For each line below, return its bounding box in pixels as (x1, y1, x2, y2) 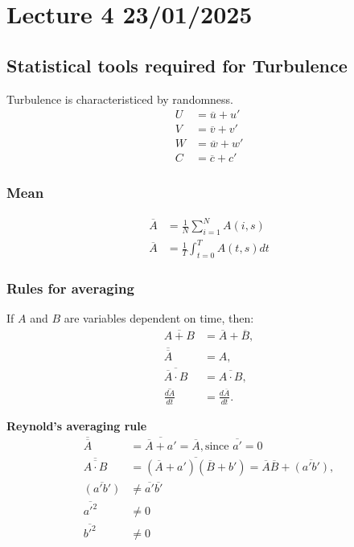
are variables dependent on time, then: (64, 310, 254, 327)
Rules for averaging (6, 278, 134, 298)
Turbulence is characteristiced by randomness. (6, 90, 234, 107)
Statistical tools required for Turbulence (6, 52, 348, 77)
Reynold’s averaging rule (6, 417, 147, 434)
